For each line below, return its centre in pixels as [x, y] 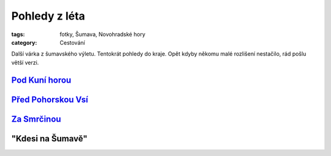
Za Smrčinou [36, 119]
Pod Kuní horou [41, 80]
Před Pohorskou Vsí [50, 99]
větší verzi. [25, 62]
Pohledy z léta [48, 16]
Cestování [72, 42]
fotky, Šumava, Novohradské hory [102, 34]
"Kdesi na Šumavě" [49, 139]
